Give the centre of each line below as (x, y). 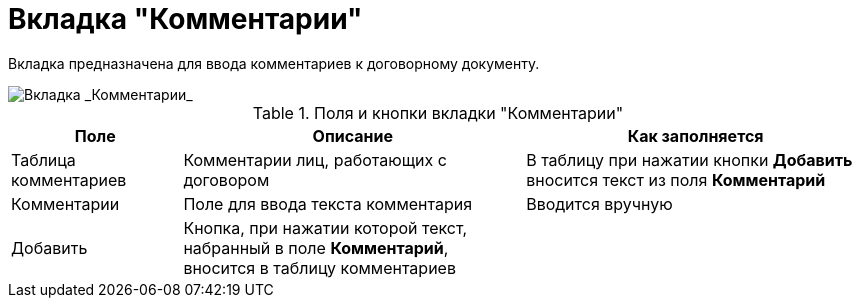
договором (226, 179)
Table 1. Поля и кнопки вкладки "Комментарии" (438, 112)
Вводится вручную (599, 203)
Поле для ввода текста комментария (328, 203)
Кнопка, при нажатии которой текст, (325, 227)
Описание (352, 135)
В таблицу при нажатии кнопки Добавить (689, 159)
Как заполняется (695, 135)
